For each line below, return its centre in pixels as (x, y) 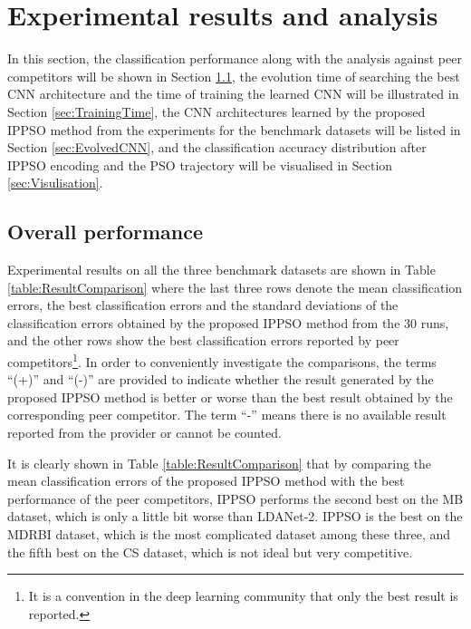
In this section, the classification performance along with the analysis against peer (235, 58)
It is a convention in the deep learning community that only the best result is (243, 596)
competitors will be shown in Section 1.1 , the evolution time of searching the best (234, 76)
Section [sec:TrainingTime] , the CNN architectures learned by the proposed (216, 111)
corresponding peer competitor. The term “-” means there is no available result (227, 415)
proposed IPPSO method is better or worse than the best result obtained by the (230, 397)
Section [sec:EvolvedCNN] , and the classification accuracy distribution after (217, 147)
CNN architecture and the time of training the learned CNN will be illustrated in (233, 94)
